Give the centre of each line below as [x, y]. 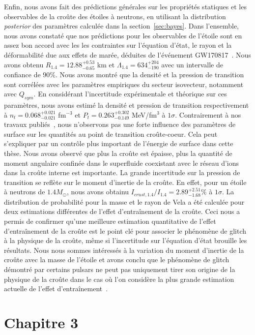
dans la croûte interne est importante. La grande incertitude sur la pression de [122, 172]
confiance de [22, 74]
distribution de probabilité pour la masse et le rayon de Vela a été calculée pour [124, 201]
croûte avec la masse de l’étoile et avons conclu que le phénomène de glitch [117, 259]
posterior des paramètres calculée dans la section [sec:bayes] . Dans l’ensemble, [122, 26]
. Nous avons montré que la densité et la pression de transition [150, 74]
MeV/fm [144, 114]
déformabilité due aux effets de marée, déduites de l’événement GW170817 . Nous [127, 54]
